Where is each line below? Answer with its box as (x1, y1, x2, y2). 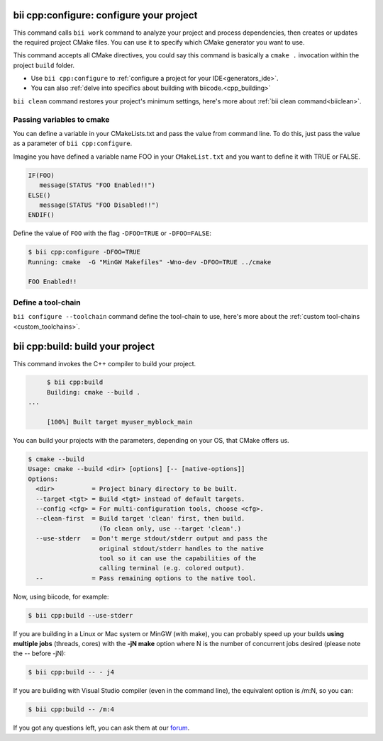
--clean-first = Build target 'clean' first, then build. (35, 514, 245, 523)
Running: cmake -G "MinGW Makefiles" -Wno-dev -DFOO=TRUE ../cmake (28, 258, 272, 266)
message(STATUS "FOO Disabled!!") (39, 200, 160, 209)
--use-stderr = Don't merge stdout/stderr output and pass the (35, 535, 268, 543)
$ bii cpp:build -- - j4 (28, 668, 115, 677)
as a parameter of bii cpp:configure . (13, 139, 133, 148)
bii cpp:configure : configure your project (13, 9, 198, 21)
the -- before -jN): (13, 649, 67, 658)
